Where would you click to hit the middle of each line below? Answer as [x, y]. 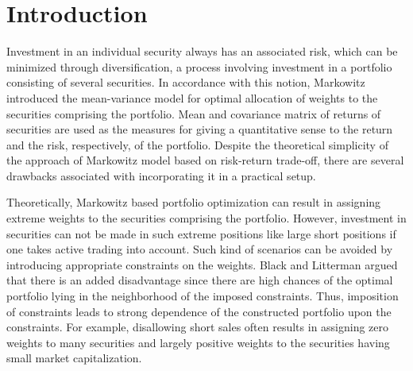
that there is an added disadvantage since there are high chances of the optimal [200, 280]
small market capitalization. [74, 358]
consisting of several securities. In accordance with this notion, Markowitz [186, 82]
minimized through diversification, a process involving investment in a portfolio [199, 66]
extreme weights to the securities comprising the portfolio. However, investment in [206, 218]
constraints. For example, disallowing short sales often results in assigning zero [198, 327]
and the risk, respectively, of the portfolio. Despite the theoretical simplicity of [197, 144]
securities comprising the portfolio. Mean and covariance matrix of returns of [194, 113]
